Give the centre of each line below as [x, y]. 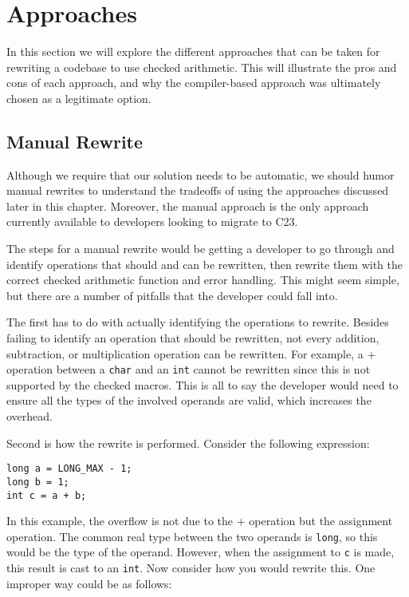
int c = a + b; [47, 495]
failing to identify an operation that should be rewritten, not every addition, [193, 338]
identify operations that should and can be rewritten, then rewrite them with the [204, 264]
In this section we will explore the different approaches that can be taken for [193, 51]
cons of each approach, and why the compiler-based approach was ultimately [194, 83]
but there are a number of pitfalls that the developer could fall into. [172, 295]
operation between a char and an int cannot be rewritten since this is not [189, 369]
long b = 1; [38, 482]
